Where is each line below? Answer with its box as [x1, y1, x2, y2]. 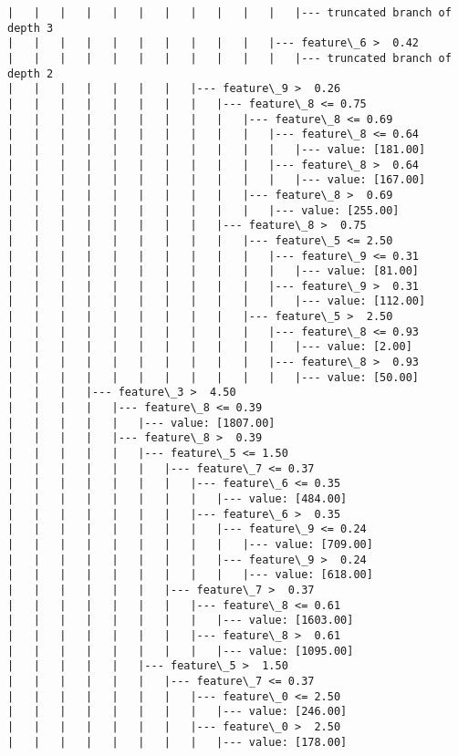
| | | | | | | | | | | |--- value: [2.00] [7, 340, 412, 354]
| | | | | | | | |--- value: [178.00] [7, 735, 348, 749]
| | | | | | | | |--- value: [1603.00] [7, 614, 354, 627]
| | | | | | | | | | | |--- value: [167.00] [7, 173, 426, 187]
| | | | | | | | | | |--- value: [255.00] [7, 203, 400, 217]
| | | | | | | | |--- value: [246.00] [7, 705, 348, 719]
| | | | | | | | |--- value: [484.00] [7, 492, 348, 505]
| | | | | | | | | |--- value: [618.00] [7, 568, 373, 582]
